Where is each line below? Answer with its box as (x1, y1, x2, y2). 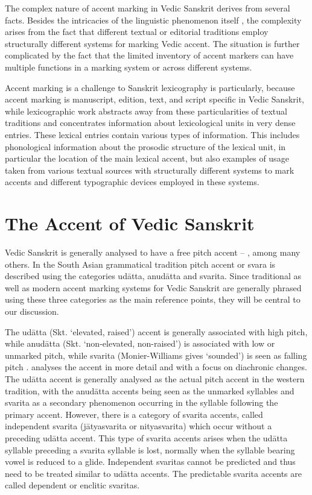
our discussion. (5, 305, 59, 317)
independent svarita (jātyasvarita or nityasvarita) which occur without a (5, 420, 272, 432)
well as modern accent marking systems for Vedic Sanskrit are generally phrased (5, 281, 302, 294)
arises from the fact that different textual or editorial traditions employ (5, 25, 269, 38)
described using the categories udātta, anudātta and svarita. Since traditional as (5, 270, 301, 282)
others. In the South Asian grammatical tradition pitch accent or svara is (5, 257, 276, 270)
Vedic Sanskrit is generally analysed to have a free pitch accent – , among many (5, 246, 301, 259)
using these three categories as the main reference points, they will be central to (5, 293, 301, 306)
